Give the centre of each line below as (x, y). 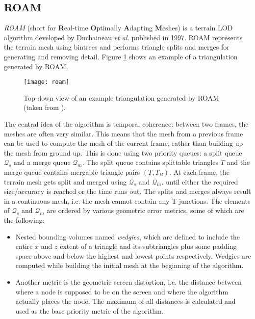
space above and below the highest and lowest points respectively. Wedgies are (133, 255)
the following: (24, 220)
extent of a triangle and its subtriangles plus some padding (148, 246)
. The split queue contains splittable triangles (150, 162)
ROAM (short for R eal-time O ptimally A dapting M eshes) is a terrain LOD (118, 28)
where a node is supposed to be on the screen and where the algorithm (122, 291)
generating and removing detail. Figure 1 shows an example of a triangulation (121, 56)
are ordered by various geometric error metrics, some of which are (145, 210)
